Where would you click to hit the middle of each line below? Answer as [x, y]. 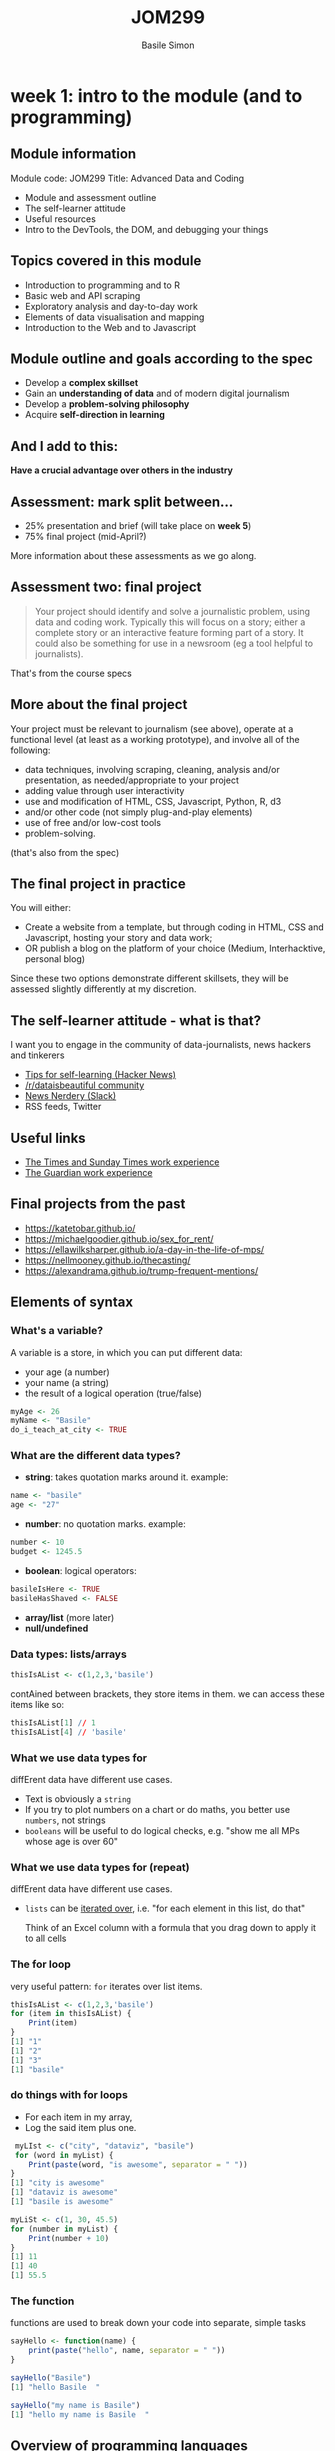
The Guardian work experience [88, 1173]
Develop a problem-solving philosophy [107, 404]
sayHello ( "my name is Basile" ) [75, 2405]
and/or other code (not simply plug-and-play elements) [138, 812]
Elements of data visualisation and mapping [114, 317]
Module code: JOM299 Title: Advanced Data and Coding [127, 178]
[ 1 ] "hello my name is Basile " [80, 2414]
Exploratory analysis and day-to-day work [111, 306]
